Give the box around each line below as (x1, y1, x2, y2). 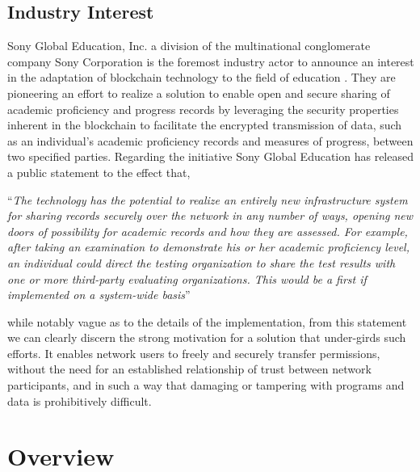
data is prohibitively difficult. (7, 392, 152, 409)
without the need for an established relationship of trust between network (7, 360, 372, 377)
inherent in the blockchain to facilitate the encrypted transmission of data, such (7, 116, 402, 133)
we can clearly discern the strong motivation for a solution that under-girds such (7, 329, 406, 346)
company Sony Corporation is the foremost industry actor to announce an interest (7, 53, 414, 70)
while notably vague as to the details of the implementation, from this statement (7, 313, 407, 330)
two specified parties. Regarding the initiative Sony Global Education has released (7, 148, 414, 165)
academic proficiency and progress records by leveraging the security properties (7, 100, 399, 117)
